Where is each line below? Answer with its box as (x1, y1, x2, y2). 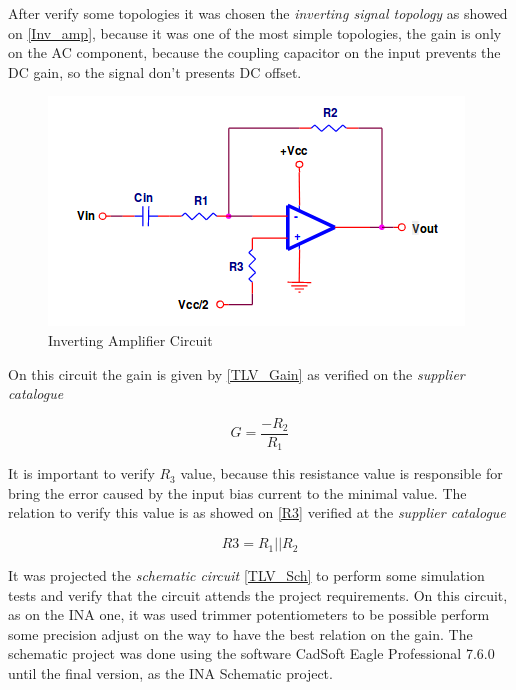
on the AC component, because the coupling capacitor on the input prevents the (8, 42, 501, 63)
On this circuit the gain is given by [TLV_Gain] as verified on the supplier (8, 363, 465, 384)
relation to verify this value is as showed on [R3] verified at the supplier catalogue (8, 502, 506, 523)
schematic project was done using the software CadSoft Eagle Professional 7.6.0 (8, 643, 495, 664)
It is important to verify (8, 463, 155, 484)
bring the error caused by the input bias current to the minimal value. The (8, 482, 467, 503)
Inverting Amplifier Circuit (48, 329, 213, 350)
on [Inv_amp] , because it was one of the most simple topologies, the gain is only (8, 22, 502, 43)
